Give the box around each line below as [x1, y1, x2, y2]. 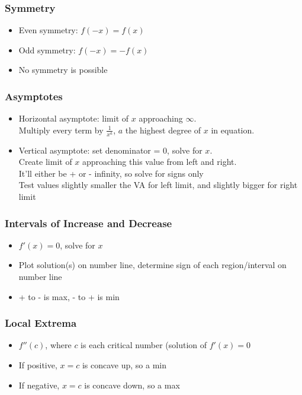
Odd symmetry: [18, 43, 76, 56]
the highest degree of [125, 123, 201, 136]
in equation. [211, 123, 255, 136]
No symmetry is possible [18, 63, 108, 76]
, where [45, 339, 72, 351]
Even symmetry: [18, 24, 78, 36]
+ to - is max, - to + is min [18, 290, 120, 302]
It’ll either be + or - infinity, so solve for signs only [18, 167, 204, 179]
